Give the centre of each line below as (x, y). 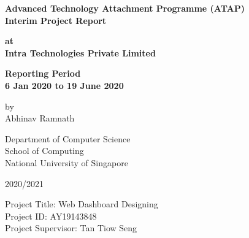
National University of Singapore (67, 162)
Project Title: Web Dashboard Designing (82, 204)
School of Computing (44, 151)
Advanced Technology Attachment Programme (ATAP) (125, 8)
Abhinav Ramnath (40, 118)
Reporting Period (43, 73)
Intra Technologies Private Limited (80, 52)
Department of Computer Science (68, 138)
